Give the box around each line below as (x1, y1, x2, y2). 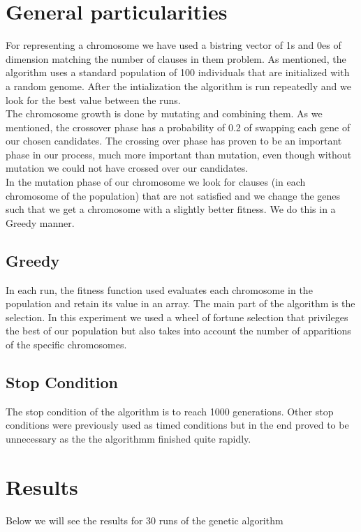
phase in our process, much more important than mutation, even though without (6, 147, 352, 161)
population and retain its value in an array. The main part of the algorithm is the (6, 296, 355, 311)
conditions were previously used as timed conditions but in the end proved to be (6, 418, 349, 432)
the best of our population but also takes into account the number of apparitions (6, 323, 351, 338)
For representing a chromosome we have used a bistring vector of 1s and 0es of (6, 38, 341, 52)
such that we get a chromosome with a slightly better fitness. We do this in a (6, 202, 336, 216)
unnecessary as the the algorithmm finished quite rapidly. (6, 431, 251, 445)
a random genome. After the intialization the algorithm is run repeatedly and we (6, 78, 351, 93)
